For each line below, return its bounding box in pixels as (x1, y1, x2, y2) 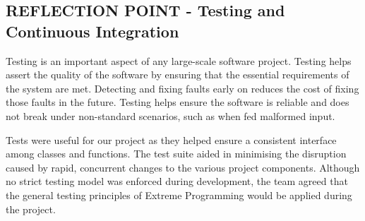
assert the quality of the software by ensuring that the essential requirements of (6, 67, 349, 82)
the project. (6, 201, 56, 216)
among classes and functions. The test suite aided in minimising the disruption (6, 146, 347, 161)
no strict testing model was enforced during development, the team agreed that (6, 174, 348, 189)
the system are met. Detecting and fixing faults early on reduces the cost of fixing (6, 80, 359, 95)
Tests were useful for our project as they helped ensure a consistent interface (6, 132, 337, 147)
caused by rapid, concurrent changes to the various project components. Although (6, 160, 360, 174)
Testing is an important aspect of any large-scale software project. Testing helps (6, 53, 352, 68)
